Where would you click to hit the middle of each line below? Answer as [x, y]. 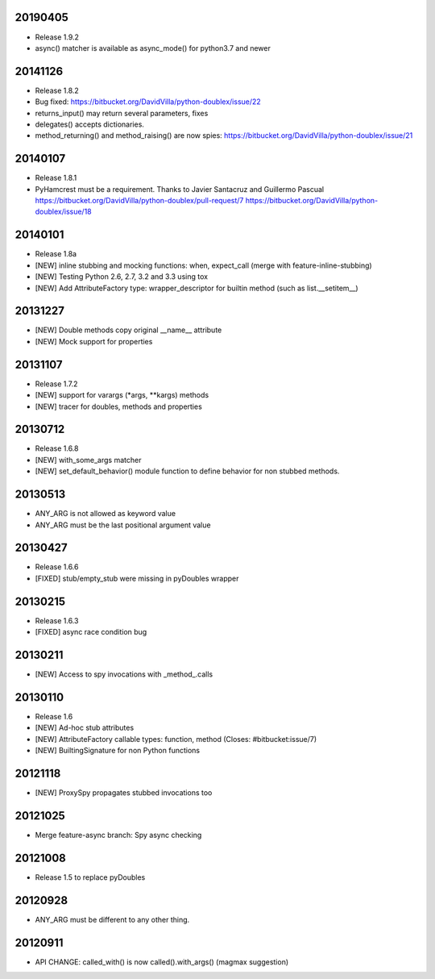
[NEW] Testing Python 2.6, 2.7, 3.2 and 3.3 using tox [122, 277]
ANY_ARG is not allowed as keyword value [106, 514]
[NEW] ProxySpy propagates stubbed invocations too [124, 792]
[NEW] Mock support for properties [94, 341]
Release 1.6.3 [57, 620]
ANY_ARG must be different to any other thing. [112, 919]
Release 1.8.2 [57, 90]
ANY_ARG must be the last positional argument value [123, 525]
